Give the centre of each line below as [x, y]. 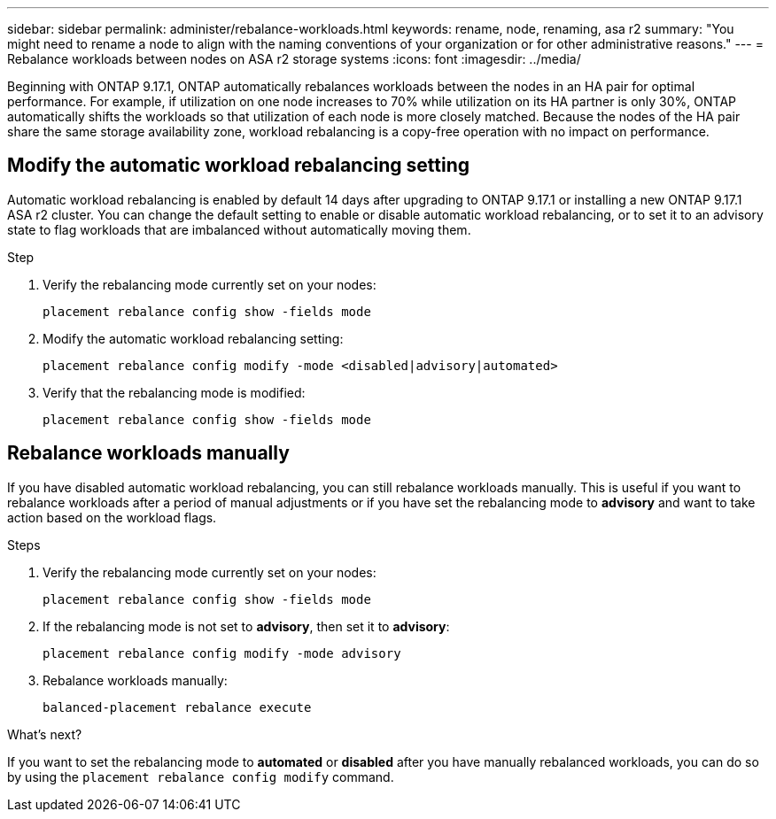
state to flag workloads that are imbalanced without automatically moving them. [239, 229]
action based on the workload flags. [112, 517]
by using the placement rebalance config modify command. [201, 777]
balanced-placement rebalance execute [177, 707]
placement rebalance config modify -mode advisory [222, 653]
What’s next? [45, 734]
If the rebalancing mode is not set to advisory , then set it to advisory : [246, 626]
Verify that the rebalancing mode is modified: [174, 392]
